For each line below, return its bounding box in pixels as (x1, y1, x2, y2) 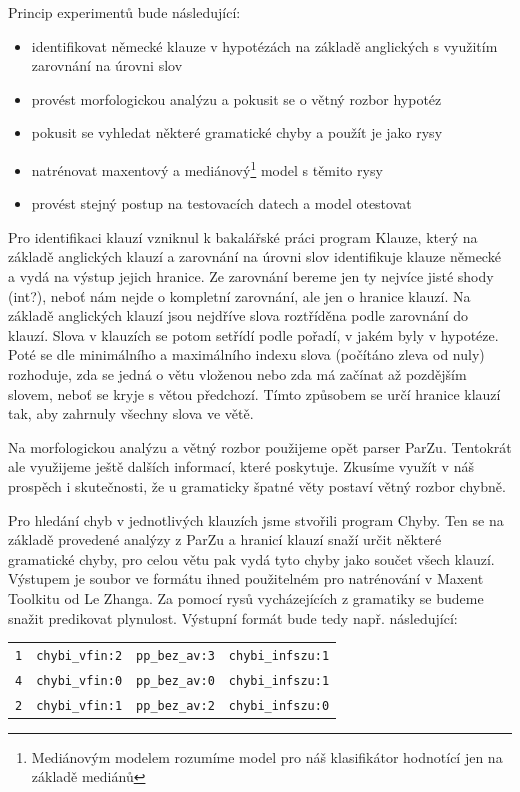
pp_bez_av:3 (136, 648, 215, 663)
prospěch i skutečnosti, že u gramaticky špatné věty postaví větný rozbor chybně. (8, 475, 506, 496)
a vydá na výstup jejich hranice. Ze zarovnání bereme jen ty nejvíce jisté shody (8, 266, 494, 286)
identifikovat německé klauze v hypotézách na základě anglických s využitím (31, 35, 498, 56)
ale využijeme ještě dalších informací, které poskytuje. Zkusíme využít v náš (8, 456, 474, 477)
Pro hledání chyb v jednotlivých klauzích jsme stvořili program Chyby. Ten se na (8, 509, 504, 530)
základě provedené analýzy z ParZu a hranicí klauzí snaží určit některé (8, 529, 442, 550)
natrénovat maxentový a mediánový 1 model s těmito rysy (31, 156, 383, 180)
